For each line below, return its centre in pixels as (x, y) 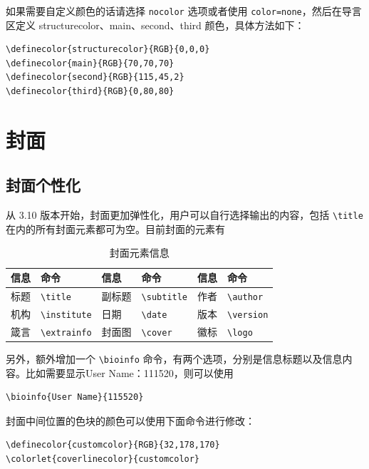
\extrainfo (66, 333)
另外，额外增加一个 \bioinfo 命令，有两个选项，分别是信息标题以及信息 (174, 358)
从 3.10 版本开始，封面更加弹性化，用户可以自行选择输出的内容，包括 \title (184, 215)
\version (248, 315)
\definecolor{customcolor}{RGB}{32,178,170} (113, 445)
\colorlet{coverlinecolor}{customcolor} (103, 459)
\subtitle (165, 297)
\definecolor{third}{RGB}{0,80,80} (90, 92)
